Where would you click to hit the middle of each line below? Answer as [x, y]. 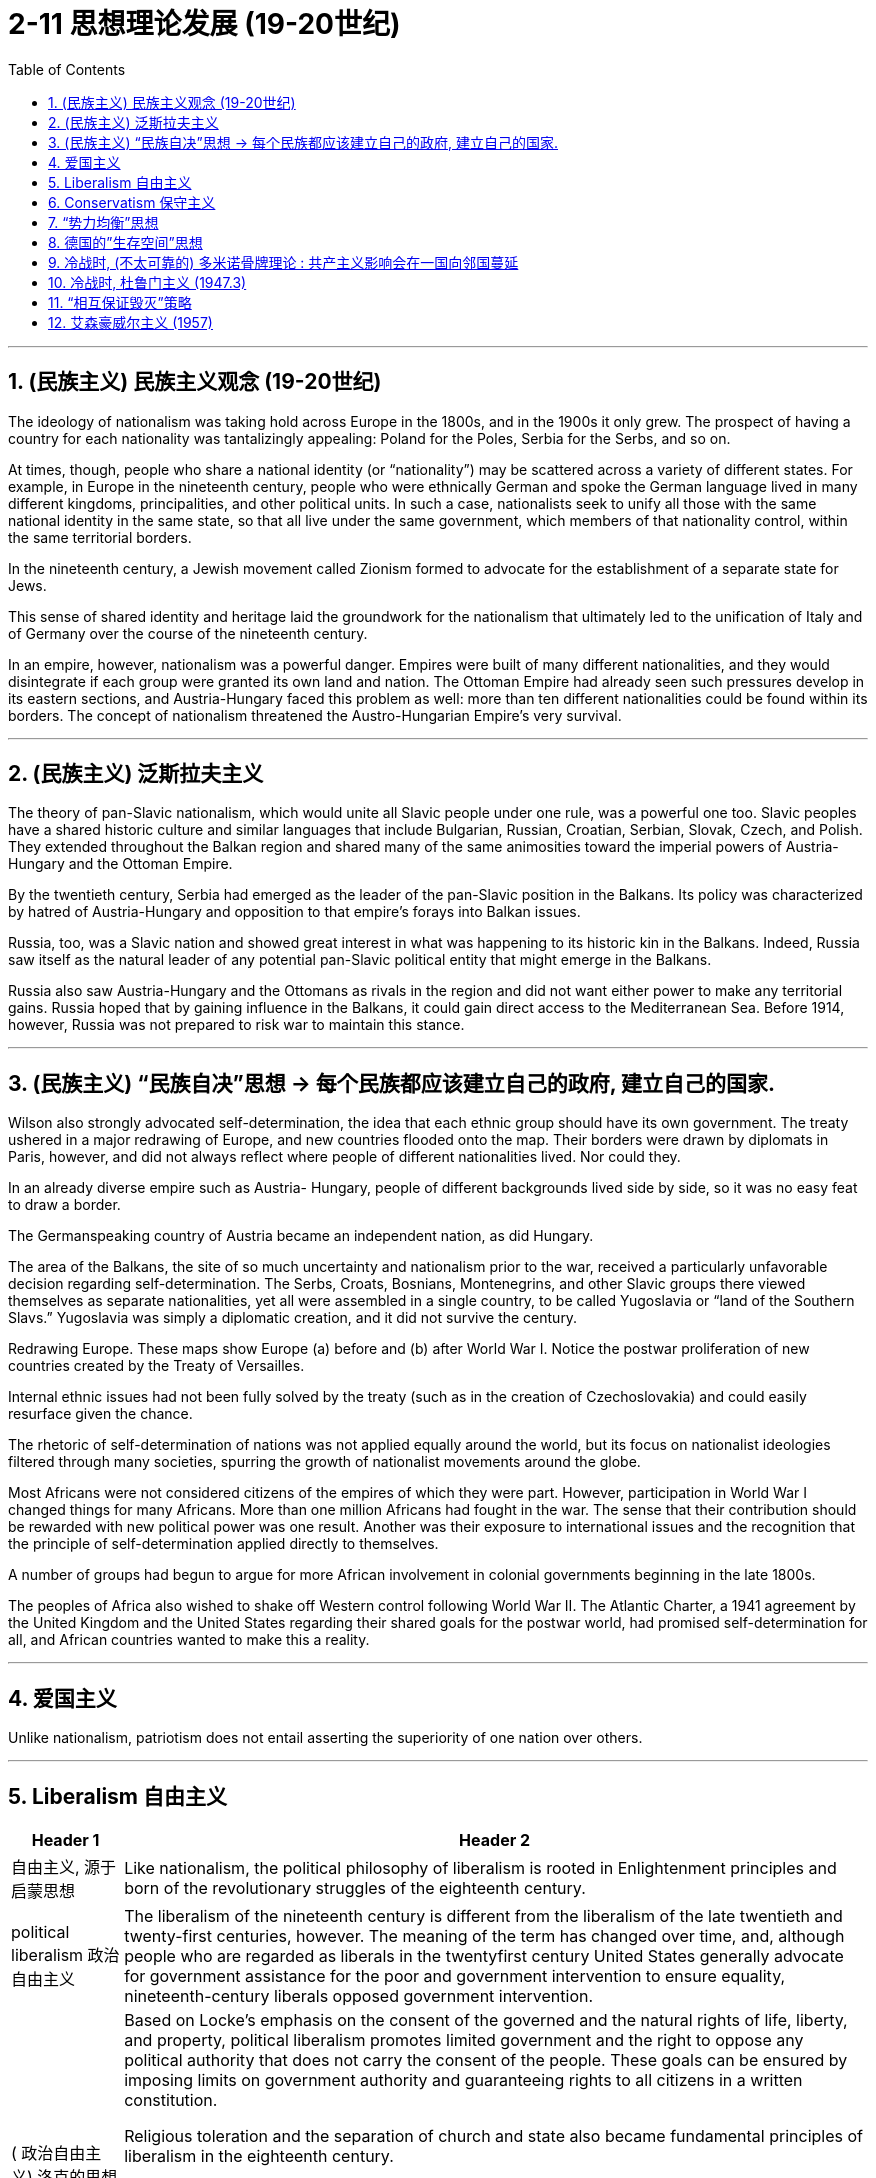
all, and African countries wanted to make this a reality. [189, 1640]
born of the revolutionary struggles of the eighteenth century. [355, 1887]
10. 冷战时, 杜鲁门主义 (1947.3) [147, 282]
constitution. [171, 2099]
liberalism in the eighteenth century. [259, 2155]
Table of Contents [67, 69]
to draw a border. [64, 1205]
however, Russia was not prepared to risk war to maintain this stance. [236, 1025]
